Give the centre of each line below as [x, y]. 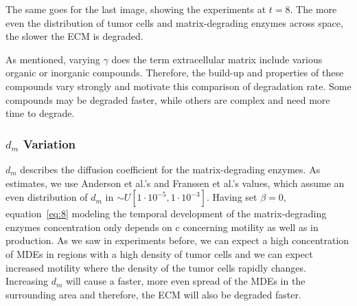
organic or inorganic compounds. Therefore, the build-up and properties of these [175, 73]
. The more [313, 9]
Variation [49, 143]
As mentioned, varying [53, 59]
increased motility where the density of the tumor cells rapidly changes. [156, 267]
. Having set [232, 197]
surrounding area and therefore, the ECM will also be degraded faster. [153, 294]
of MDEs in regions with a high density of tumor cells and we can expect [159, 253]
